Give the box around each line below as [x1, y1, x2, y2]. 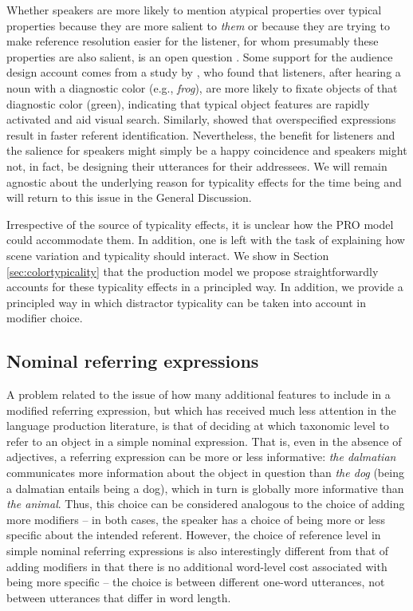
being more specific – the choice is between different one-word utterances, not [6, 574, 385, 590]
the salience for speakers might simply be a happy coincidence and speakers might [6, 142, 407, 159]
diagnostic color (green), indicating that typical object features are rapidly [6, 95, 370, 112]
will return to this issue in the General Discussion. [6, 189, 252, 206]
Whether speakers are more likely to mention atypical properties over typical [6, 2, 382, 18]
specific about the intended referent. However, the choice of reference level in [6, 526, 381, 543]
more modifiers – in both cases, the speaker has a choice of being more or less [6, 510, 386, 527]
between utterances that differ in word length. [6, 589, 231, 605]
